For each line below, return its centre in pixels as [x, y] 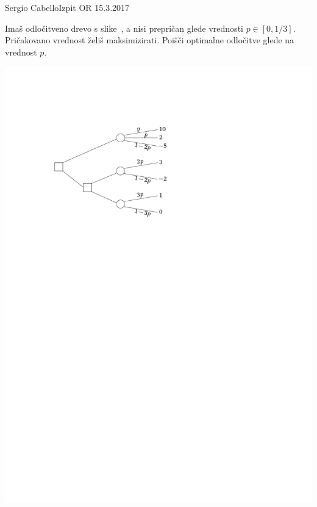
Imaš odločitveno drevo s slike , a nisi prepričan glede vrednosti [124, 28]
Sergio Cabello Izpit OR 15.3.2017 [67, 7]
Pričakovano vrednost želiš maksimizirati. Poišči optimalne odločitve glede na [150, 40]
